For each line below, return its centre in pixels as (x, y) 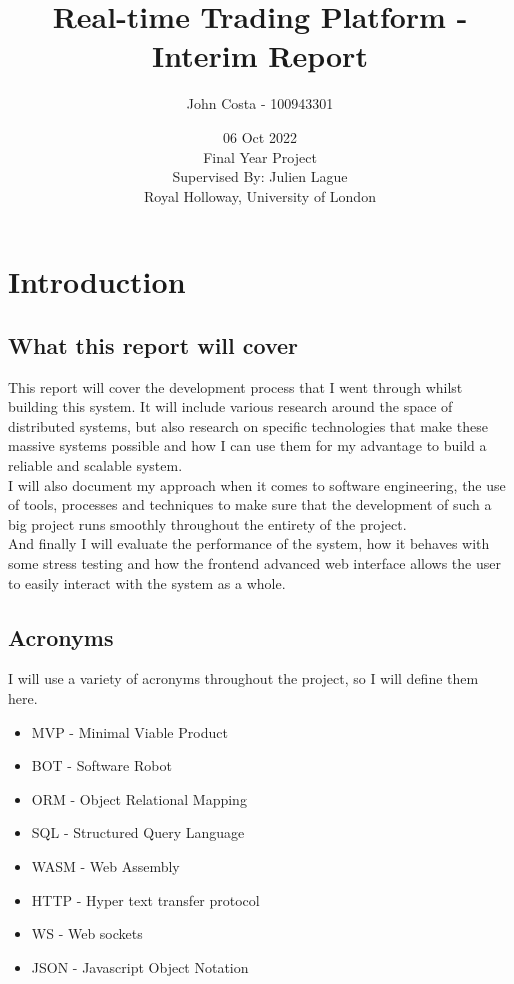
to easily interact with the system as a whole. (147, 582)
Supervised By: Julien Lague (260, 176)
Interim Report (260, 55)
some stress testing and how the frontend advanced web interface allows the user (254, 563)
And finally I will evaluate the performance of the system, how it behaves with (249, 543)
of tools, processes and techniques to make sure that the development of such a (250, 504)
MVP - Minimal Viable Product (129, 731)
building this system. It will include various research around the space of (230, 406)
